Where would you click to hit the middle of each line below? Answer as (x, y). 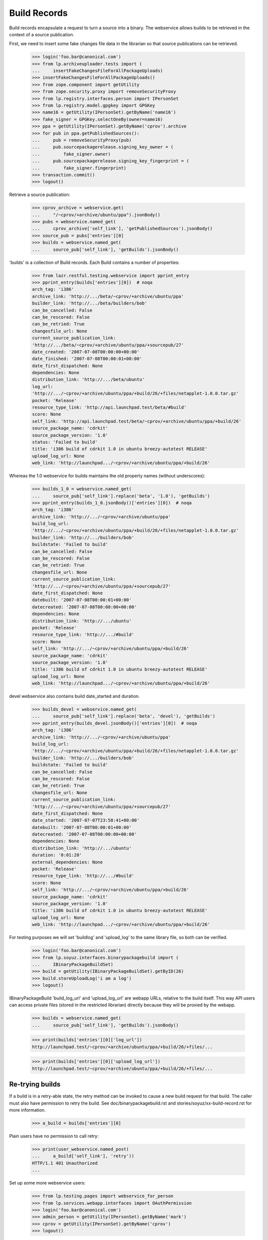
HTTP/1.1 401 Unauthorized (65, 1163)
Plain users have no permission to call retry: (54, 1136)
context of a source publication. (42, 34)
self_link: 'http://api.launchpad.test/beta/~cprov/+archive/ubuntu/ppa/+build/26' (137, 421)
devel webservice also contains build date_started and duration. (74, 696)
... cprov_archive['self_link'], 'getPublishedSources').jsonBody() (122, 229)
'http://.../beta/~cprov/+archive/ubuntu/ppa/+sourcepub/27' (108, 345)
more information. (27, 1110)
